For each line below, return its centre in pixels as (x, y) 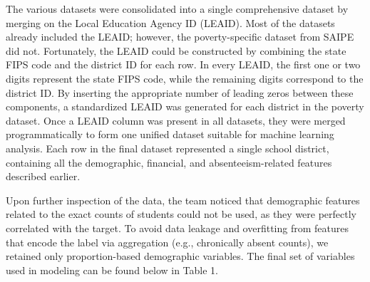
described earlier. (43, 176)
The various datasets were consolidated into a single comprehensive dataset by (177, 9)
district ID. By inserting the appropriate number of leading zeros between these (180, 92)
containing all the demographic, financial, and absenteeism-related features (169, 162)
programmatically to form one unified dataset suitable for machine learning (170, 134)
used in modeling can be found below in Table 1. (112, 270)
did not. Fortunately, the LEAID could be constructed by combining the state (176, 50)
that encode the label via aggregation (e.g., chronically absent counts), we (167, 242)
